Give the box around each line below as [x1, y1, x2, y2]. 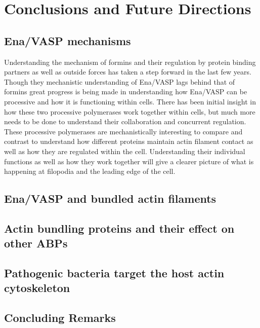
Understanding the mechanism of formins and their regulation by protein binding [4, 56, 256, 67]
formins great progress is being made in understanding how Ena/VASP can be [4, 86, 247, 97]
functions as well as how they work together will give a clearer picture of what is [4, 156, 254, 166]
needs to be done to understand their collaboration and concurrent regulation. [4, 116, 246, 127]
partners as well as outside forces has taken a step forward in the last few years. [4, 66, 251, 77]
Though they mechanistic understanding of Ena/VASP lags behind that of [4, 76, 235, 87]
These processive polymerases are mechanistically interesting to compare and [4, 126, 243, 136]
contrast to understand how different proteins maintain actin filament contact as [4, 136, 253, 147]
